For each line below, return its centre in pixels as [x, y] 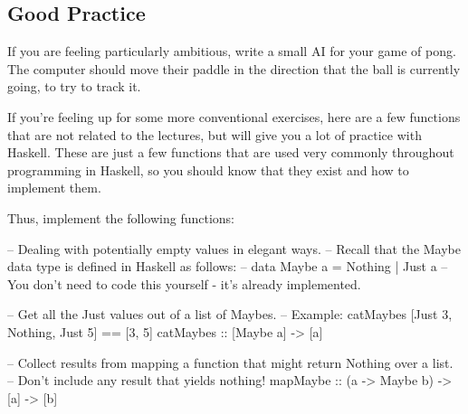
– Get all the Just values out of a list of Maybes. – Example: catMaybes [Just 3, [230, 314]
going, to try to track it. [74, 86]
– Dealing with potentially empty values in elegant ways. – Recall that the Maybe [234, 248]
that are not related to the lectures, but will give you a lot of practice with [215, 134]
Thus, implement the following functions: [121, 217]
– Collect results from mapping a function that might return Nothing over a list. [230, 362]
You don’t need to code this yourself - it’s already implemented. [184, 283]
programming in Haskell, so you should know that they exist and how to [208, 169]
